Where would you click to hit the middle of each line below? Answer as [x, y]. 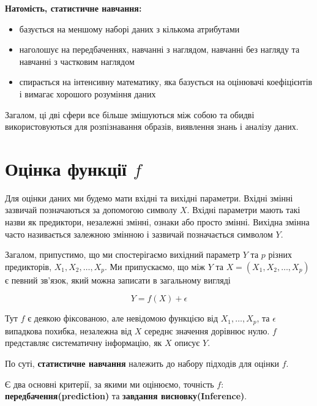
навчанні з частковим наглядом [77, 61]
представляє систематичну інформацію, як [84, 343]
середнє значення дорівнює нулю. [207, 330]
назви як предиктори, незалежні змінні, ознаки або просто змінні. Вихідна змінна [157, 222]
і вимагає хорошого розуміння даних [88, 93]
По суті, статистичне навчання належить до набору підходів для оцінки [142, 363]
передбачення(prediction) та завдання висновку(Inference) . [126, 396]
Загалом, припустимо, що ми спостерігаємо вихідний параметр [123, 254]
